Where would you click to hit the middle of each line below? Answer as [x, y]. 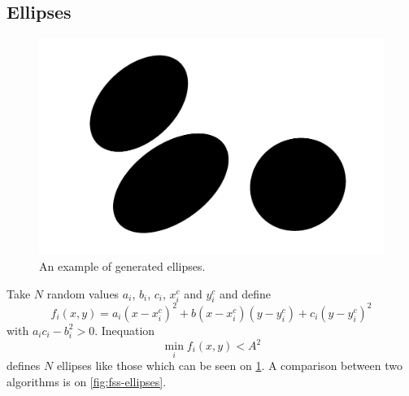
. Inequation [125, 330]
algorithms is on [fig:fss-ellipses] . [87, 381]
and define [246, 293]
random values [83, 293]
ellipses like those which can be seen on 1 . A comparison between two [229, 366]
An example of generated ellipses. [122, 266]
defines [24, 366]
